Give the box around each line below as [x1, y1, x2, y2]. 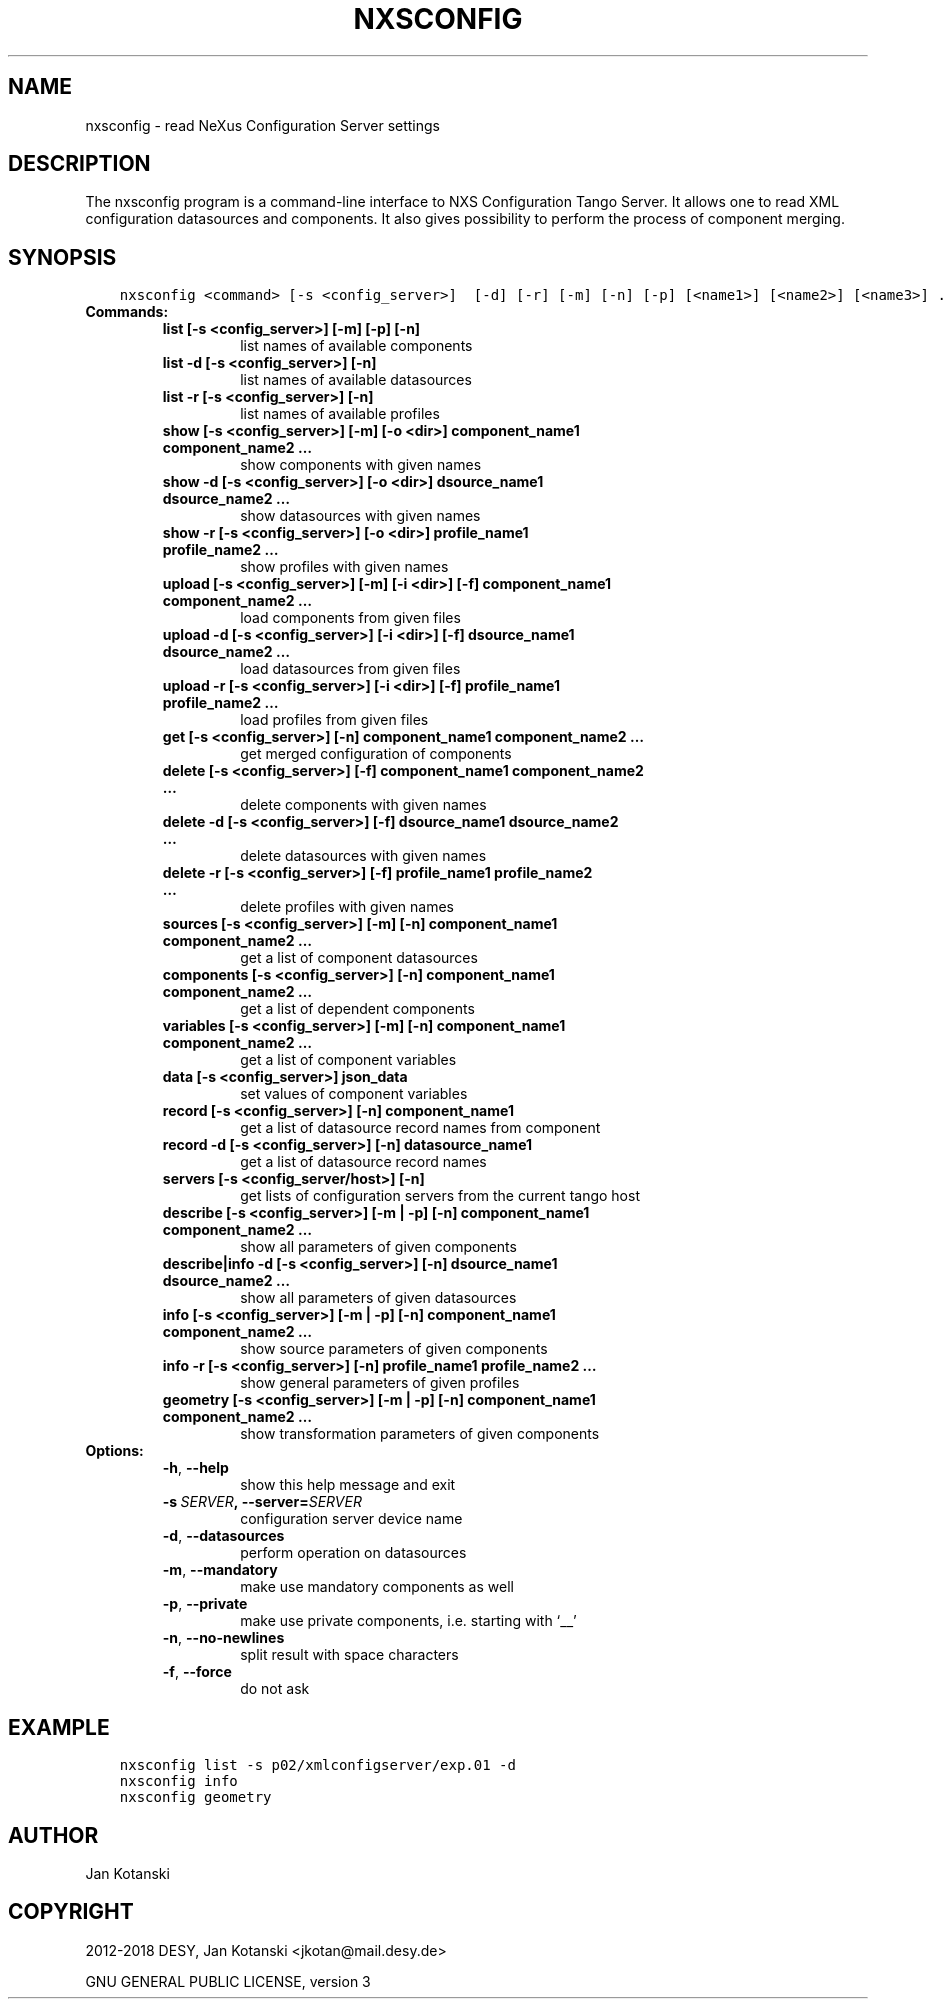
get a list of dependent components [240, 1000, 475, 1018]
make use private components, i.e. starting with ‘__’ [240, 1612, 577, 1630]
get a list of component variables [240, 1051, 457, 1069]
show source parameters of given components [240, 1340, 548, 1358]
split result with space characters [240, 1646, 459, 1664]
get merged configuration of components [240, 745, 512, 763]
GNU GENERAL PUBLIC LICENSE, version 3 [85, 1972, 371, 1990]
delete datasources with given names [240, 847, 487, 865]
